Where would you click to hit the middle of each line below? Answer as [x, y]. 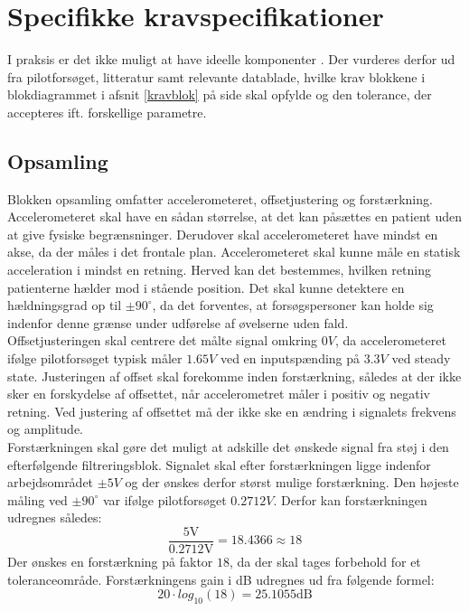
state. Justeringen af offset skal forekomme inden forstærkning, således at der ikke [234, 376]
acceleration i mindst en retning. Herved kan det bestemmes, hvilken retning [219, 270]
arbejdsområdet [51, 482]
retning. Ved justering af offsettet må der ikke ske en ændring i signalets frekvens [232, 411]
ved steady [421, 358]
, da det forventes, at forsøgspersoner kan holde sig [293, 305]
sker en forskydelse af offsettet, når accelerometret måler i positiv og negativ [219, 394]
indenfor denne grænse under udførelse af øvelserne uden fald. [178, 322]
